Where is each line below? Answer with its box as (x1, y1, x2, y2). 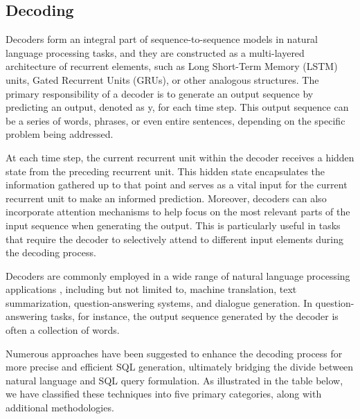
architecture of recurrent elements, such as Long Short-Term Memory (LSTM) (6, 59, 338, 73)
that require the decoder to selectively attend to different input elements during (6, 231, 344, 246)
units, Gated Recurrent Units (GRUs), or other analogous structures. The (6, 72, 319, 87)
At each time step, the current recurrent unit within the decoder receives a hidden (6, 150, 354, 164)
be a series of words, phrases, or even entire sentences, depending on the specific (6, 113, 345, 127)
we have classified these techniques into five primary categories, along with (6, 386, 322, 401)
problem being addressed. (6, 127, 114, 141)
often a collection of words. (6, 323, 120, 337)
